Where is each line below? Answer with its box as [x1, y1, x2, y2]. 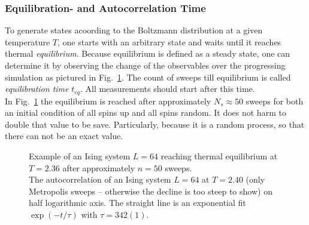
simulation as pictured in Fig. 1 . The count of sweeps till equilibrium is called [5, 70, 291, 83]
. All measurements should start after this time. [80, 82, 255, 95]
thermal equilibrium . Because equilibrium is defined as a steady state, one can [5, 47, 290, 60]
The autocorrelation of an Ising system [29, 173, 171, 186]
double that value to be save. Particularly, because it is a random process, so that [5, 118, 305, 130]
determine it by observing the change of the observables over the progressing [5, 59, 286, 71]
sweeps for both [246, 94, 304, 107]
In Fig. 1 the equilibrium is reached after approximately [5, 94, 211, 107]
